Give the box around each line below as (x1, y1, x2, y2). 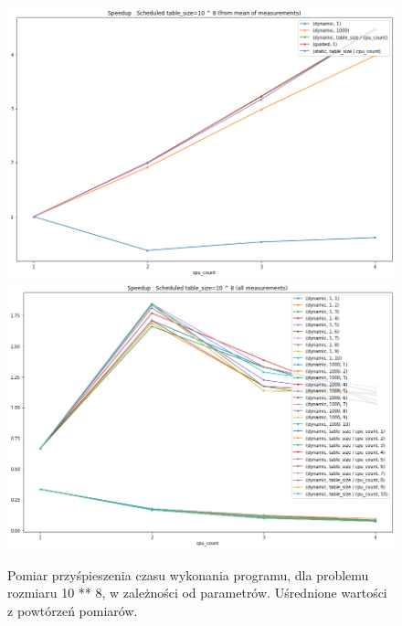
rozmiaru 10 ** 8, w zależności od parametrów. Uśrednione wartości (7, 583, 387, 602)
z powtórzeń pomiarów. (7, 600, 138, 620)
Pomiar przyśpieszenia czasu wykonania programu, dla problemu (7, 565, 369, 584)
